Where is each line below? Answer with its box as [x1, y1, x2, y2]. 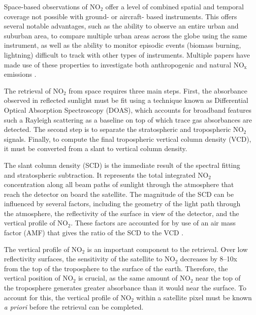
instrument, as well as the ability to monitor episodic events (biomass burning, [4, 40, 241, 50]
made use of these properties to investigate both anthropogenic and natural [4, 59, 231, 69]
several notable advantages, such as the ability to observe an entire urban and [4, 21, 239, 31]
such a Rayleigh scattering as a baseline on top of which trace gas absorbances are [4, 114, 252, 125]
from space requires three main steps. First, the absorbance [68, 85, 248, 95]
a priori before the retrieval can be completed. [4, 302, 144, 312]
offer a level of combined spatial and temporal [105, 1, 244, 11]
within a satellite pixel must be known [136, 292, 252, 302]
